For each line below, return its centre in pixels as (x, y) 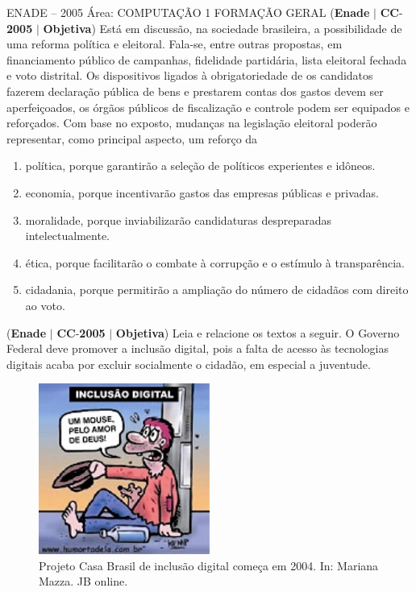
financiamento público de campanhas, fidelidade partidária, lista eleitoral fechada (207, 59)
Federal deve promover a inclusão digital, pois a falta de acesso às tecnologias (198, 348)
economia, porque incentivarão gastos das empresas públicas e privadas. (202, 192)
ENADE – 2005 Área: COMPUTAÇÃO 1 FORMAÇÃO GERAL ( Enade (188, 12)
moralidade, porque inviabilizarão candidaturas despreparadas (179, 219)
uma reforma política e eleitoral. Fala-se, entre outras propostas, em (175, 44)
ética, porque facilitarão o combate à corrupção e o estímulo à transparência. (215, 262)
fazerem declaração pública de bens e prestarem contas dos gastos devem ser (195, 91)
